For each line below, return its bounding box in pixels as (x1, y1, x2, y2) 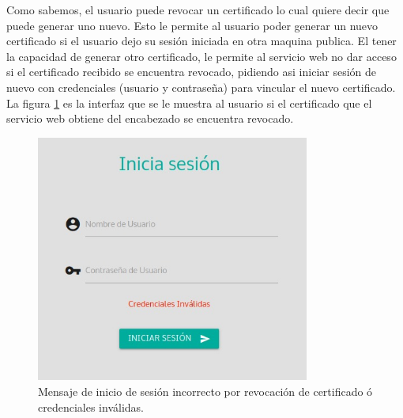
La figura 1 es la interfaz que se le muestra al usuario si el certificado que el (6, 94, 372, 111)
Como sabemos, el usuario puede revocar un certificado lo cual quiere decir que (6, 2, 390, 17)
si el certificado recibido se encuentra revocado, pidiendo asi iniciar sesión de (6, 63, 377, 80)
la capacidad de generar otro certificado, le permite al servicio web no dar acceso (6, 47, 397, 64)
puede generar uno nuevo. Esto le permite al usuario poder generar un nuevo (6, 17, 379, 33)
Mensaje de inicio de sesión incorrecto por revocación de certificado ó (38, 383, 373, 400)
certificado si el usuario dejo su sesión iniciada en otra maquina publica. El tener (6, 32, 397, 49)
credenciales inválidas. (38, 398, 144, 415)
